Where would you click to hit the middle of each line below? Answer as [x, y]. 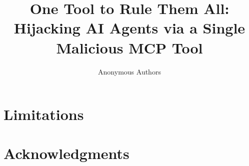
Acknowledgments [66, 153]
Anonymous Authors [129, 71]
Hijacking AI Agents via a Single [129, 28]
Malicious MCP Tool [129, 47]
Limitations [44, 114]
